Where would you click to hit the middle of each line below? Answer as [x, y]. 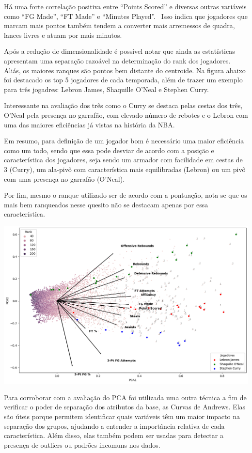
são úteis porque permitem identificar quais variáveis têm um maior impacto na [122, 416]
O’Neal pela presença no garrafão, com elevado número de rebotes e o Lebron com [126, 115]
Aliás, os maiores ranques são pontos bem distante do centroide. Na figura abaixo [125, 70]
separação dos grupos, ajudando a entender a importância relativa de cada [114, 426]
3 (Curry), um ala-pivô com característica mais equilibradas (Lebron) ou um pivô [125, 169]
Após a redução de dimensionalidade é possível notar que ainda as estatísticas [119, 51]
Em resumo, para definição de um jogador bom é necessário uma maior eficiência [124, 141]
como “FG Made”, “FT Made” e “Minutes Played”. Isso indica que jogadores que [126, 16]
